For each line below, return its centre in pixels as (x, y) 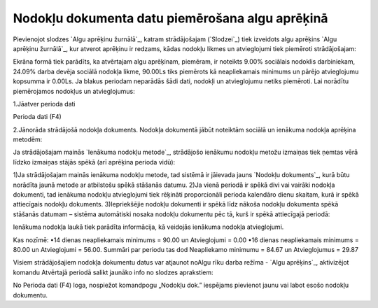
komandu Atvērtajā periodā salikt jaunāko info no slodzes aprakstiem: (113, 272)
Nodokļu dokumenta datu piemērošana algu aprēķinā (170, 18)
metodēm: (28, 139)
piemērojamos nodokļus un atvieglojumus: (74, 91)
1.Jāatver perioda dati (44, 104)
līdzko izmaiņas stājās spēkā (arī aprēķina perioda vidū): (94, 162)
